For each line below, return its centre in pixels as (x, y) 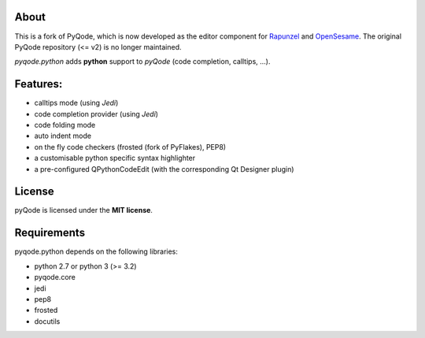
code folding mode (65, 124)
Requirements (50, 233)
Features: (39, 84)
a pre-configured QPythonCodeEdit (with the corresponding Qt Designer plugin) (164, 169)
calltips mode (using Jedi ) (76, 103)
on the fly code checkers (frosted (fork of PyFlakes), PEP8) (130, 147)
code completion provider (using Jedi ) (96, 113)
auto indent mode (63, 136)
